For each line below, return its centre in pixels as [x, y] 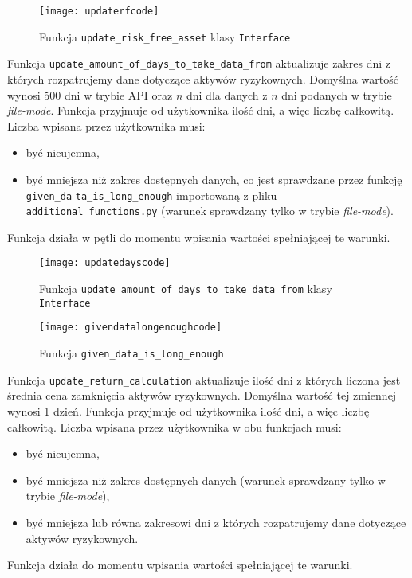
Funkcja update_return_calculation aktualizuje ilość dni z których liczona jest [204, 379]
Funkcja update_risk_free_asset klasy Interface [165, 36]
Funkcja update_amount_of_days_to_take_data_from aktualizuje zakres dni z [199, 63]
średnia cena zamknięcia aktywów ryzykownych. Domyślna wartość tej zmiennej [202, 395]
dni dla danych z [227, 94]
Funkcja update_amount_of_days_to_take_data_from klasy [186, 289]
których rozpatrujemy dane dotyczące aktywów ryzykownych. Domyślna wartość [203, 78]
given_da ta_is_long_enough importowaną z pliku [151, 195]
